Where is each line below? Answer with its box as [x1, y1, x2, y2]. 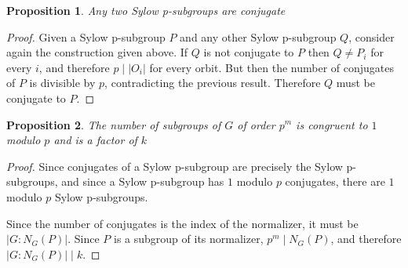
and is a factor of [53, 132, 137, 148]
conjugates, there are [285, 173, 385, 190]
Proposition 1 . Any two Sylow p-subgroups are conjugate [6, 2, 286, 18]
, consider [348, 28, 395, 45]
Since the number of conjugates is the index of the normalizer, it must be [6, 215, 359, 231]
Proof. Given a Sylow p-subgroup [6, 28, 166, 45]
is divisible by [29, 74, 96, 91]
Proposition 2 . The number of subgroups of [6, 116, 221, 132]
